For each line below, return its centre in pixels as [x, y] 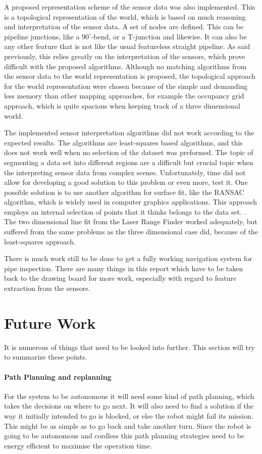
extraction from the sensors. [47, 288]
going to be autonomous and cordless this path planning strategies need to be [124, 436]
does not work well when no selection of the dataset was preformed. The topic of [129, 152]
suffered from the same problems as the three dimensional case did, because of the [131, 232]
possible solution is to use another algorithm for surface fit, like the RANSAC [124, 192]
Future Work [50, 322]
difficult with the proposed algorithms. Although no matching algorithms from [125, 66]
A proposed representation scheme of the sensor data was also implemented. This [130, 7]
